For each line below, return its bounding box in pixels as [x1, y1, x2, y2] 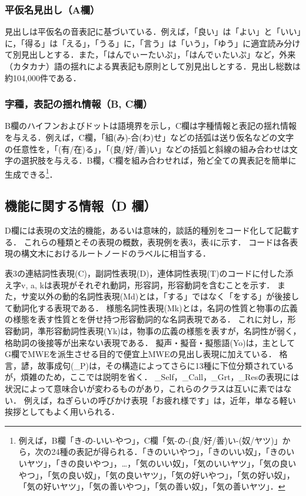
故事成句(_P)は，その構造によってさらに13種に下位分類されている [37, 359, 294, 371]
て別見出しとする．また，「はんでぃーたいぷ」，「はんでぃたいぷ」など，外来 [5, 48, 296, 61]
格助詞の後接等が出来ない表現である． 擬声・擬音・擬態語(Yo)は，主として [5, 336, 295, 348]
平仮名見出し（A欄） [5, 2, 100, 16]
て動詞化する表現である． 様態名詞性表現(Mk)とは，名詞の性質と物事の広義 [5, 301, 298, 314]
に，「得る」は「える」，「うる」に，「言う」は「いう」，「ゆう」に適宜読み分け [5, 36, 301, 49]
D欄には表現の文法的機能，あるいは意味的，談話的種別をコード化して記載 [5, 224, 291, 237]
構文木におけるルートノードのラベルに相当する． [21, 247, 211, 259]
